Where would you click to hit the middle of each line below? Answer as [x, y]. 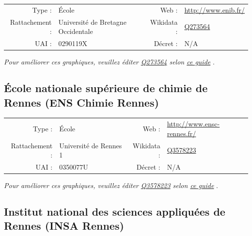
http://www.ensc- [193, 124]
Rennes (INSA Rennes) [64, 226]
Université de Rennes [91, 145]
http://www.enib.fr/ [214, 9]
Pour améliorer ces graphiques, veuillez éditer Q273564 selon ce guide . [109, 62]
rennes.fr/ [181, 133]
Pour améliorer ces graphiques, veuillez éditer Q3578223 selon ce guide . [111, 185]
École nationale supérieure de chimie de [106, 88]
